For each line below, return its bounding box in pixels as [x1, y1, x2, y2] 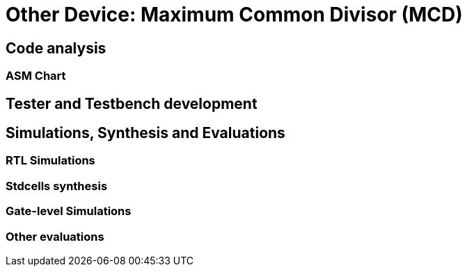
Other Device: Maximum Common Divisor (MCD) [6, 3, 463, 26]
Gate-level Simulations [6, 204, 132, 219]
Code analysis [6, 39, 106, 57]
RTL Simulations [6, 153, 95, 168]
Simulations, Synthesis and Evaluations [6, 124, 285, 142]
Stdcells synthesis [6, 178, 108, 193]
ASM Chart [6, 69, 66, 83]
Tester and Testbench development [6, 94, 258, 112]
